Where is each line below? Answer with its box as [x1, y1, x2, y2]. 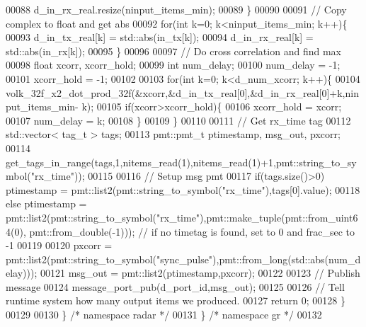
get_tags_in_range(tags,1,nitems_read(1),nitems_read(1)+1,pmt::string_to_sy [6, 154, 357, 169]
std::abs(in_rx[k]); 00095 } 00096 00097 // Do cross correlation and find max [6, 43, 341, 58]
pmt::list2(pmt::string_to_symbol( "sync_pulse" [6, 251, 213, 266]
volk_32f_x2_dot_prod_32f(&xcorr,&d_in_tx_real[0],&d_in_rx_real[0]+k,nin [6, 85, 359, 100]
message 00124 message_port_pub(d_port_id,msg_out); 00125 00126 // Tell [6, 279, 345, 294]
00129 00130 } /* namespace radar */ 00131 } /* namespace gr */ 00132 [6, 307, 322, 322]
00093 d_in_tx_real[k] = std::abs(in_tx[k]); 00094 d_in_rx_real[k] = [6, 30, 314, 45]
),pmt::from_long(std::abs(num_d [212, 251, 361, 266]
